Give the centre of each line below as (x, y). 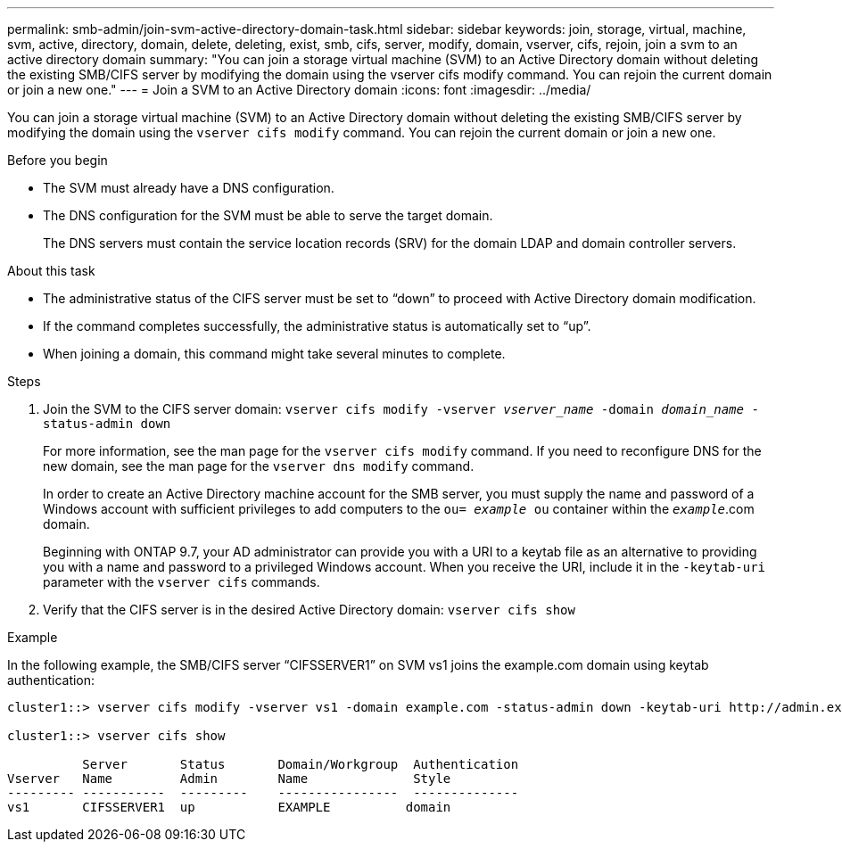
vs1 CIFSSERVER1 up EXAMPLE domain (229, 807)
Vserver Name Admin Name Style (229, 779)
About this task (51, 271)
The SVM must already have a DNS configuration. (189, 188)
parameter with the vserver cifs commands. (182, 582)
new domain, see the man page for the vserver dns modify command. (259, 466)
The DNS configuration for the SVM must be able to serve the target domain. (268, 215)
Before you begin (58, 160)
